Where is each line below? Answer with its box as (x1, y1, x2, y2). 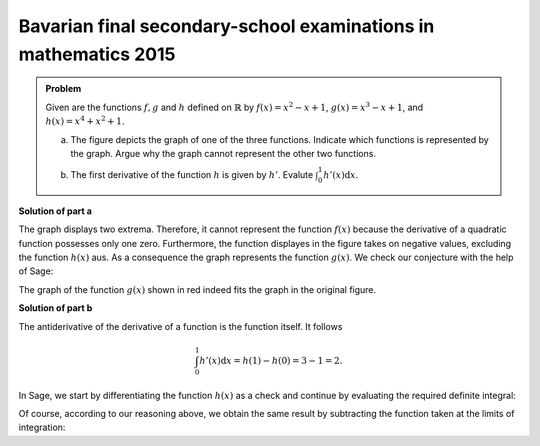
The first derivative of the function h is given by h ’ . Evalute (70, 169, 314, 181)
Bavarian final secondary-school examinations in (18, 15, 435, 37)
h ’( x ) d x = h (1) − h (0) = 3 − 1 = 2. (199, 355, 343, 366)
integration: (18, 421, 66, 434)
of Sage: (18, 265, 54, 277)
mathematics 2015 (18, 43, 176, 65)
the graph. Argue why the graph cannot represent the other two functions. (70, 147, 377, 159)
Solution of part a (18, 205, 92, 217)
